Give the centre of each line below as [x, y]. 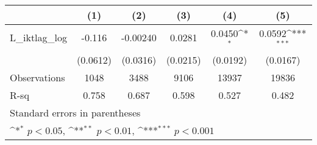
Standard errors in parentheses [75, 112]
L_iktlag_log [39, 38]
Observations [37, 77]
